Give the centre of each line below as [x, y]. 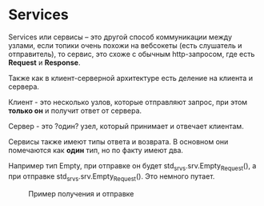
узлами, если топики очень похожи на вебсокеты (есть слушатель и [125, 45]
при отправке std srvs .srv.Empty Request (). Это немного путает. [112, 177]
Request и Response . [44, 63]
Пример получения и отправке [81, 193]
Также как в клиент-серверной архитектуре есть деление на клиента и [131, 78]
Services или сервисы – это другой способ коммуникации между [120, 37]
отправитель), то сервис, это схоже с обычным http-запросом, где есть [132, 54]
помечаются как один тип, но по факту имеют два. [96, 150]
